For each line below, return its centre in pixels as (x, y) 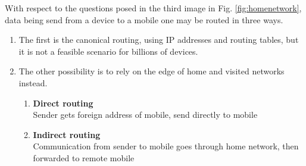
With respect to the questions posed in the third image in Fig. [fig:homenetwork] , (153, 8)
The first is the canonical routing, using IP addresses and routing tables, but (159, 40)
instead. (33, 82)
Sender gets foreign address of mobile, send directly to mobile (145, 115)
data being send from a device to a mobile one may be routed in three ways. (144, 19)
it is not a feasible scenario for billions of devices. (108, 51)
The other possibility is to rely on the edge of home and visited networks (152, 71)
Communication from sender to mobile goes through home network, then (166, 146)
